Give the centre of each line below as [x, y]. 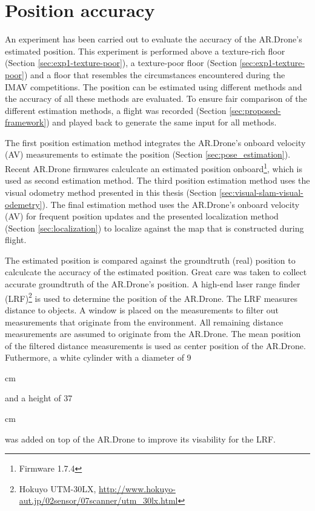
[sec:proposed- [255, 110]
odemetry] [24, 204]
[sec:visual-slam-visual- [261, 192]
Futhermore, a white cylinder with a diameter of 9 [98, 357]
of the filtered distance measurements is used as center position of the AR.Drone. [155, 345]
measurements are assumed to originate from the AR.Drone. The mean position [153, 334]
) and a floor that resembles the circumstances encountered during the [154, 74]
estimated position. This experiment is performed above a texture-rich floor [145, 51]
